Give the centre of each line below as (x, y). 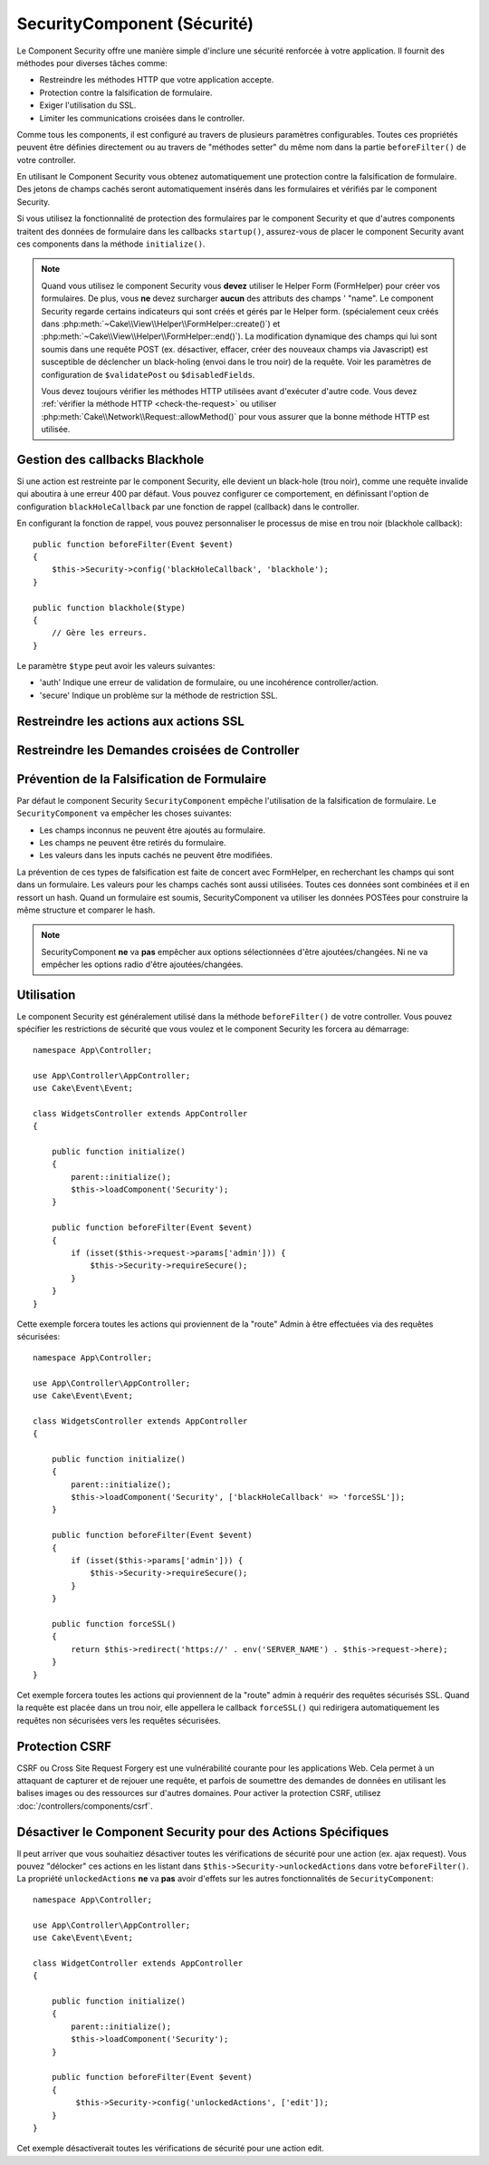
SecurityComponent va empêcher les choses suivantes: (125, 813)
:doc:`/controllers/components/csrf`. (85, 1806)
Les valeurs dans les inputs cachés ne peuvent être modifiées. (156, 855)
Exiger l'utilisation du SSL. (88, 105)
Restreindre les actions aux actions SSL (130, 721)
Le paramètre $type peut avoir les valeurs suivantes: (116, 666)
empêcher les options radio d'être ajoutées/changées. (142, 964)
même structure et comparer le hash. (86, 910)
